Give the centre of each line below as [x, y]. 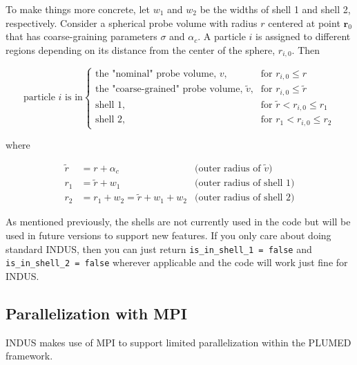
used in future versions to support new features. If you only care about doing [168, 235]
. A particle [222, 36]
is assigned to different [303, 36]
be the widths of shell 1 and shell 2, [275, 9]
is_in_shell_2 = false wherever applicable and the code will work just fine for [177, 262]
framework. [29, 356]
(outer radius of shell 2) [245, 198]
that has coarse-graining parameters [81, 36]
